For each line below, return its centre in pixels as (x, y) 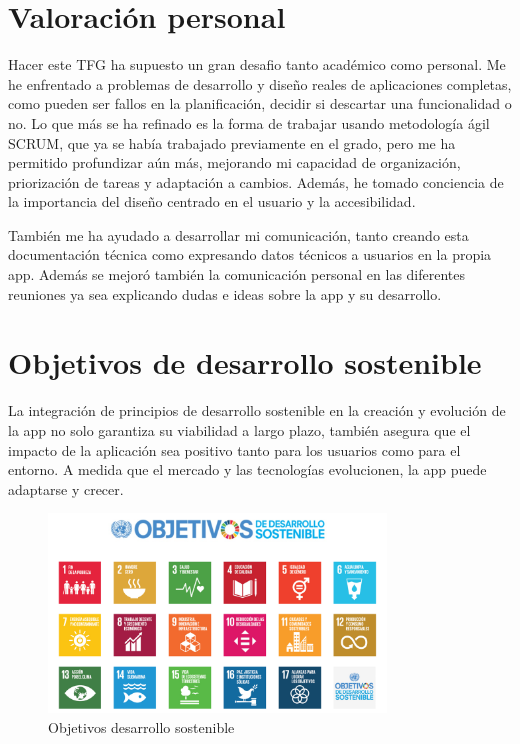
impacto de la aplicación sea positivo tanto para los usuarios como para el (234, 449)
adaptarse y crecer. (66, 488)
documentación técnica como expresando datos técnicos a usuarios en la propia (250, 254)
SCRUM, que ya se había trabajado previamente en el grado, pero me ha (232, 142)
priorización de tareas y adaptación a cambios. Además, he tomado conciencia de (256, 181)
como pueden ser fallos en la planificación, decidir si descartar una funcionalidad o (260, 103)
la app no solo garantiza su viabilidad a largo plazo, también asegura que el (239, 429)
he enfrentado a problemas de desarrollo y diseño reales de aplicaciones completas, (260, 83)
